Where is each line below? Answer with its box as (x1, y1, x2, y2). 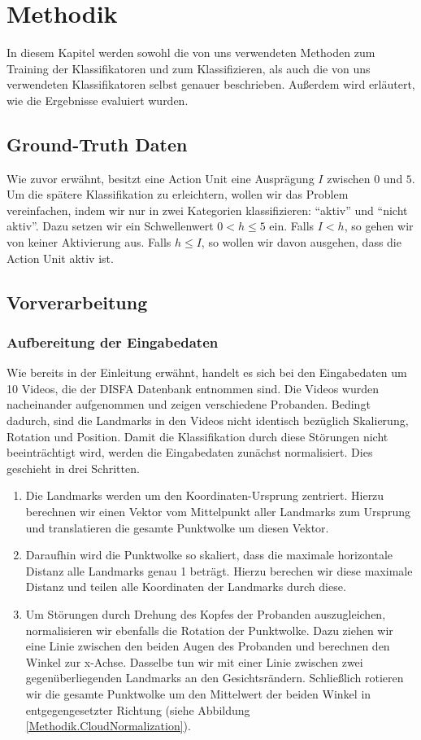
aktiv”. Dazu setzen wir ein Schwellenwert (7, 217, 214, 234)
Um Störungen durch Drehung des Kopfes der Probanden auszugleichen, (25, 605, 386, 622)
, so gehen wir (344, 217, 414, 234)
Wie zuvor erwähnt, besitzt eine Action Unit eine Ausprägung (7, 169, 315, 186)
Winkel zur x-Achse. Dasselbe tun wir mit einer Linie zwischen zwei (25, 653, 363, 670)
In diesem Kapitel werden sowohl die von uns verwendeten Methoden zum (7, 44, 375, 61)
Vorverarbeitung (7, 289, 148, 314)
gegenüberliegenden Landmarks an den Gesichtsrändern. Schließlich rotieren (25, 669, 404, 686)
